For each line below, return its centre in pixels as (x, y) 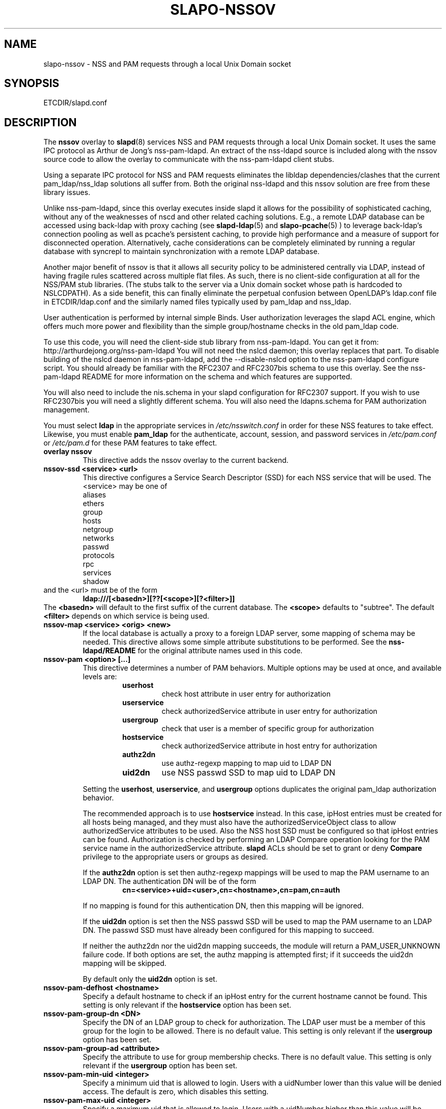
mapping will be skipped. (124, 963)
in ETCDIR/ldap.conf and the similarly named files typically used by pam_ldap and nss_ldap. (197, 302)
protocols (99, 556)
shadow (96, 581)
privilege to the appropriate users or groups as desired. (175, 857)
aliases (94, 495)
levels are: (100, 677)
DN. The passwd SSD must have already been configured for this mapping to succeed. (228, 930)
